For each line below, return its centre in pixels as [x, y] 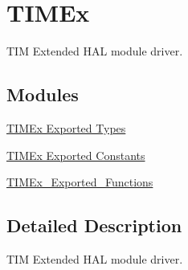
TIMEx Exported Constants [76, 155]
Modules [43, 94]
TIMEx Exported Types [66, 127]
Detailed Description [94, 225]
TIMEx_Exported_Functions [80, 182]
